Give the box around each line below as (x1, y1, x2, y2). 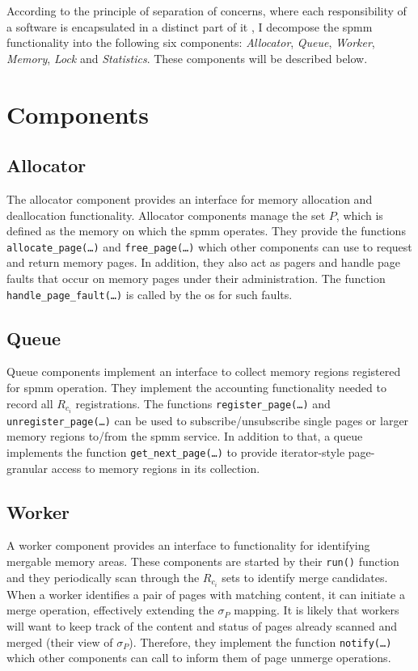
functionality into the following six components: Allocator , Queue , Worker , (6, 34, 375, 51)
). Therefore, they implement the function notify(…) (129, 633, 392, 650)
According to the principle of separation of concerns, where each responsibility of (6, 2, 407, 19)
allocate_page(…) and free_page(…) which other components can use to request (6, 238, 412, 255)
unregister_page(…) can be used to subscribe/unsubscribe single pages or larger (6, 411, 409, 428)
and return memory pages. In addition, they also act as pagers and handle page (6, 254, 400, 271)
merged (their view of (6, 633, 113, 650)
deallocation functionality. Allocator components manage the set (6, 206, 326, 223)
